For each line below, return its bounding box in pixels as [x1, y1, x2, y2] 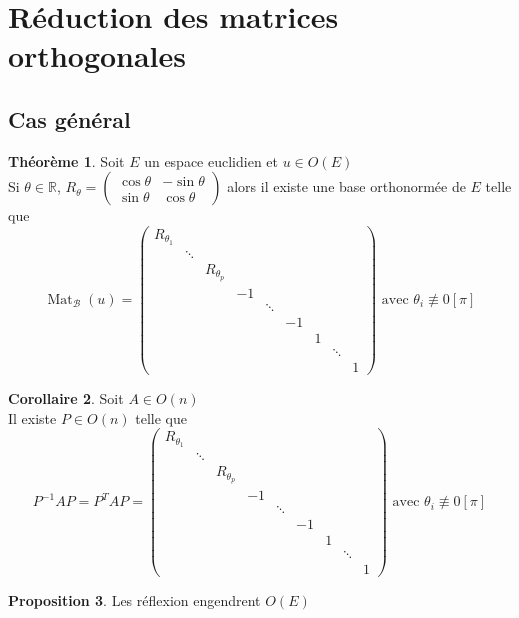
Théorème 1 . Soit [8, 150, 125, 171]
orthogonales [8, 35, 187, 76]
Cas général [8, 103, 131, 134]
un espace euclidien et [144, 150, 278, 171]
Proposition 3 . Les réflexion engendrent [8, 590, 261, 611]
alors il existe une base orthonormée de [227, 176, 466, 197]
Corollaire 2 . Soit [8, 388, 124, 409]
